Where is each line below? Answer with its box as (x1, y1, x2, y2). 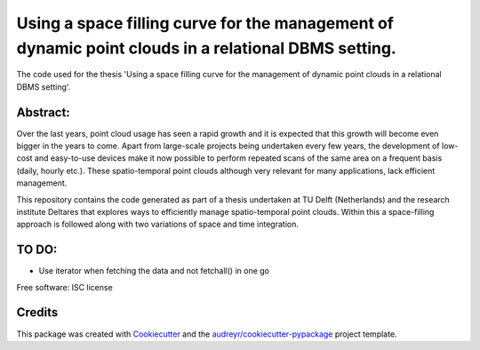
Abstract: (16, 105, 70, 120)
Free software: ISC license (16, 282, 113, 292)
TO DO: (16, 243, 58, 258)
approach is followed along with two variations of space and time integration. (16, 219, 300, 230)
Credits (16, 305, 59, 320)
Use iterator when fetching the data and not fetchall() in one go (38, 266, 270, 276)
